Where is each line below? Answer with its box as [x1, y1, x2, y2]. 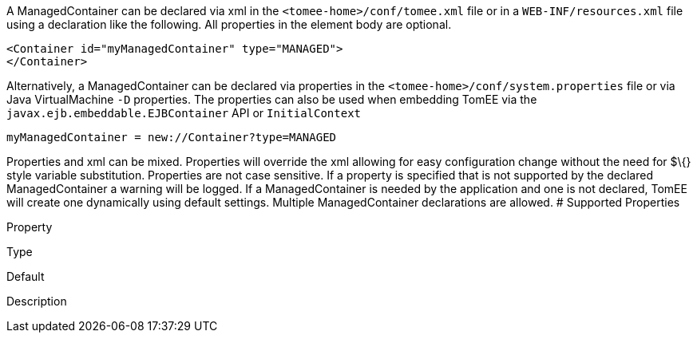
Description [6, 294, 67, 308]
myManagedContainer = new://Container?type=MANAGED [6, 131, 337, 144]
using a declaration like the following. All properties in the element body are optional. [6, 18, 452, 31]
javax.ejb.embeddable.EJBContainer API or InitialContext [6, 106, 362, 120]
